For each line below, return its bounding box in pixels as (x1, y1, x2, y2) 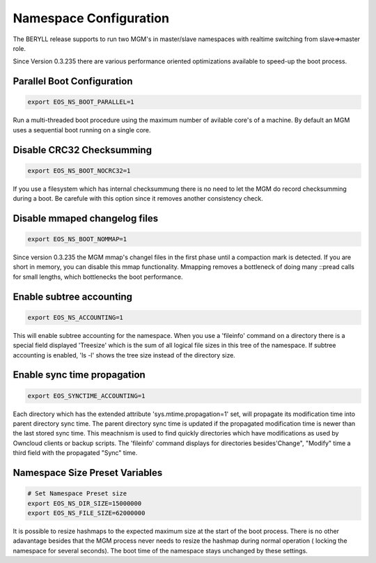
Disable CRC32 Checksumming (13, 144, 152, 156)
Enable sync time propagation (13, 369, 146, 381)
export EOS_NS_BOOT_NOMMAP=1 (27, 236, 127, 243)
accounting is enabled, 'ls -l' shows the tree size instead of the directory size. (13, 350, 236, 359)
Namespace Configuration (13, 10, 170, 26)
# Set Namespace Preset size (27, 490, 127, 498)
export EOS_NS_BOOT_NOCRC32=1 (27, 167, 131, 174)
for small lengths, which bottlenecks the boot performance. (13, 272, 184, 281)
